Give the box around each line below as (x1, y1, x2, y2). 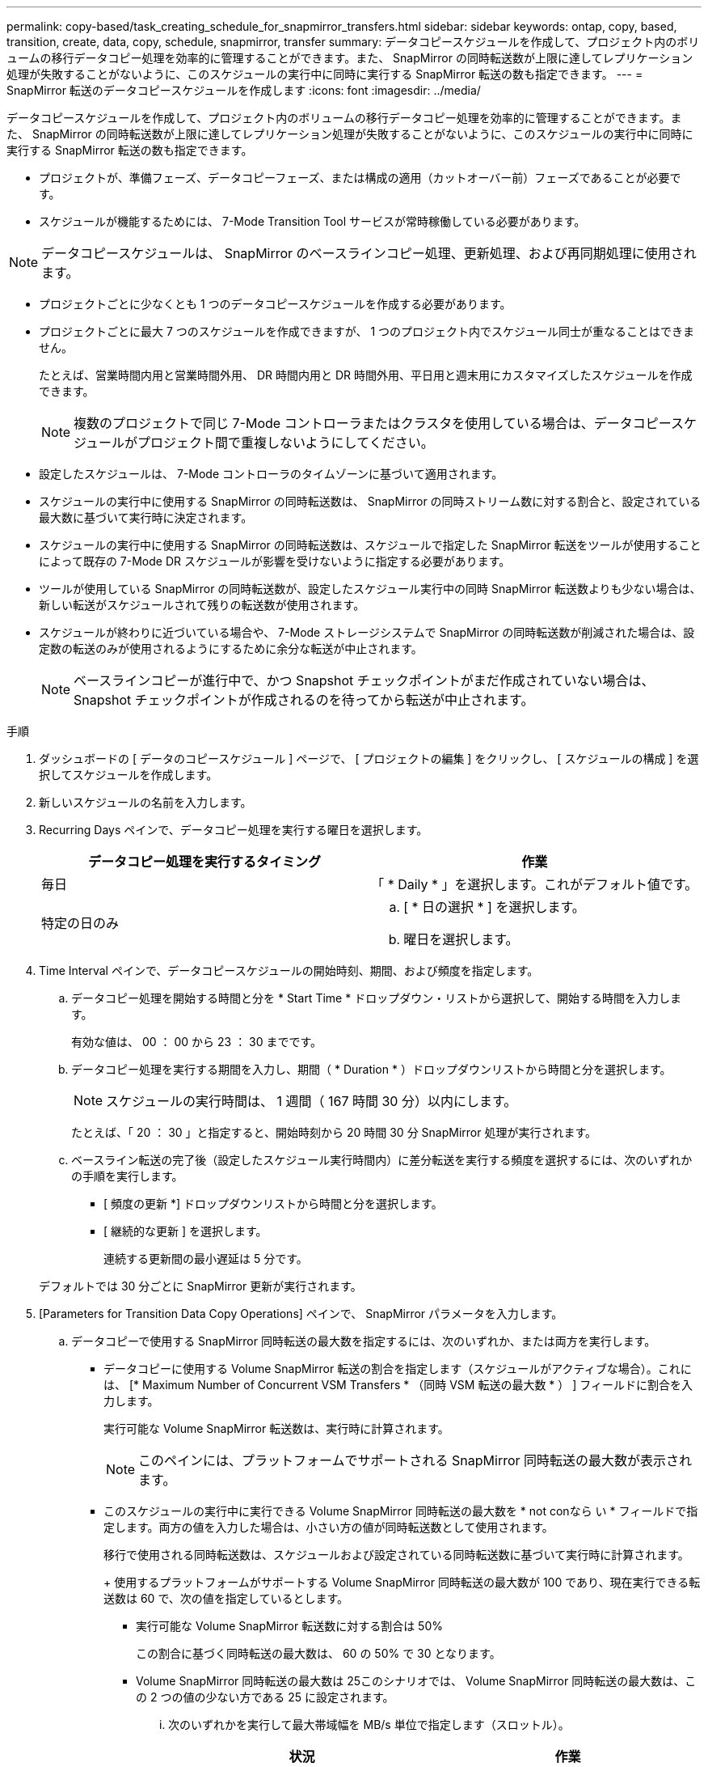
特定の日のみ (41, 915, 120, 931)
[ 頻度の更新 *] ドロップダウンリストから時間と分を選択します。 (103, 1197, 443, 1210)
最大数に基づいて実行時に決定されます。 (39, 511, 253, 524)
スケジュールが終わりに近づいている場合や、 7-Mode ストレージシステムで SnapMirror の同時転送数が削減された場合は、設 (39, 625, 695, 639)
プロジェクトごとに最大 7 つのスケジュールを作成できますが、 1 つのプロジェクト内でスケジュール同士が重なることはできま (39, 324, 695, 338)
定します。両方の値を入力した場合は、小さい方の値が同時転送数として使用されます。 (103, 1520, 554, 1534)
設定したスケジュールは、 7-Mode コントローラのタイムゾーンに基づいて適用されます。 (39, 467, 504, 481)
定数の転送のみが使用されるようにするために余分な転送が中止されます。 (39, 642, 423, 655)
